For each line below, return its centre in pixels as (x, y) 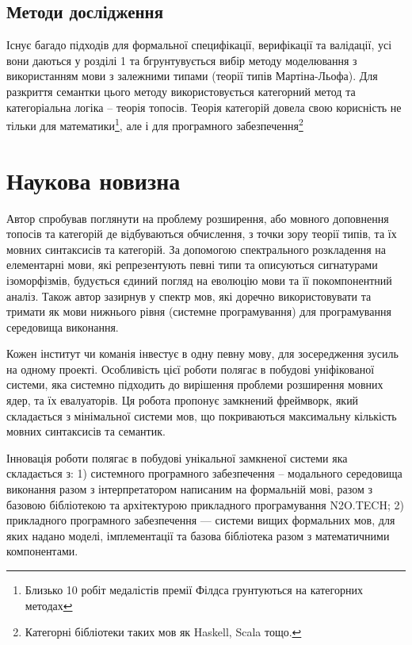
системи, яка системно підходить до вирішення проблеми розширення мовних (195, 384)
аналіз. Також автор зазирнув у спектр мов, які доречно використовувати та (189, 296)
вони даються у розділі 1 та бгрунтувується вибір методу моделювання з (182, 60)
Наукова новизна (93, 180)
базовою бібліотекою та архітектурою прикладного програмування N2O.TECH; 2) (205, 504)
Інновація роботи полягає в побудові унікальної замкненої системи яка (177, 457)
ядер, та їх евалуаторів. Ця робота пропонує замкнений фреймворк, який (183, 400)
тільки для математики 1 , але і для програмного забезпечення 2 (155, 124)
